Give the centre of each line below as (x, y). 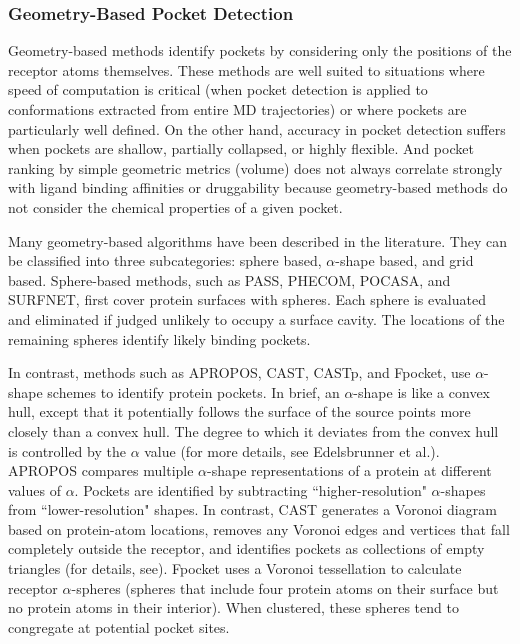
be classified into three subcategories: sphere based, (165, 260)
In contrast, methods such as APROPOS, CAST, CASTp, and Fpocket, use (239, 372)
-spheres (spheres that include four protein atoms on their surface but (285, 587)
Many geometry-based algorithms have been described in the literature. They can (257, 240)
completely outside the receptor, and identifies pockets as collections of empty (246, 548)
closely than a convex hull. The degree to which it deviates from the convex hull (253, 430)
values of (34, 489)
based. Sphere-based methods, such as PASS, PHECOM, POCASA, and (229, 279)
